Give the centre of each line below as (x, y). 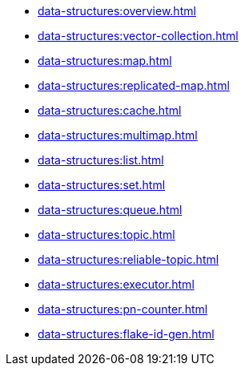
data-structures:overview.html (117, 11)
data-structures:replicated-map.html (134, 85)
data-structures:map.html (105, 61)
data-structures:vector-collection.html (138, 36)
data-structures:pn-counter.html (123, 309)
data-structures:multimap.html (118, 135)
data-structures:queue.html (110, 210)
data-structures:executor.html (116, 284)
